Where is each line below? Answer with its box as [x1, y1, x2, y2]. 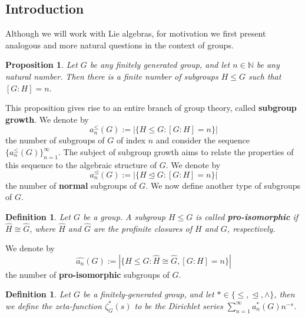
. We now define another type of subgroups [145, 179, 301, 191]
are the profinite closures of [94, 222, 192, 234]
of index [116, 134, 146, 146]
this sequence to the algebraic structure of [5, 158, 157, 171]
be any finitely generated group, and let [89, 58, 230, 71]
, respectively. [227, 222, 276, 234]
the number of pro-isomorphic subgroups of [5, 268, 170, 280]
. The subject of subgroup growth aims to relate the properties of [58, 146, 294, 158]
